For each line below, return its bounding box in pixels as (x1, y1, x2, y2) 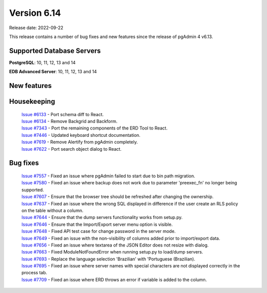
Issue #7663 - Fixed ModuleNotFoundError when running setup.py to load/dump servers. (21, 249, 204, 255)
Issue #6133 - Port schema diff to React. (21, 111, 104, 117)
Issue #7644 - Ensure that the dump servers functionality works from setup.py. (21, 214, 183, 220)
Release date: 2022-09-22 (9, 25, 64, 31)
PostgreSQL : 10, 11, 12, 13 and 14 (9, 59, 76, 65)
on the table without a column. (21, 208, 84, 213)
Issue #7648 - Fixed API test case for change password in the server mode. (21, 228, 176, 234)
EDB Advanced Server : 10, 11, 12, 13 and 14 (9, 69, 97, 75)
